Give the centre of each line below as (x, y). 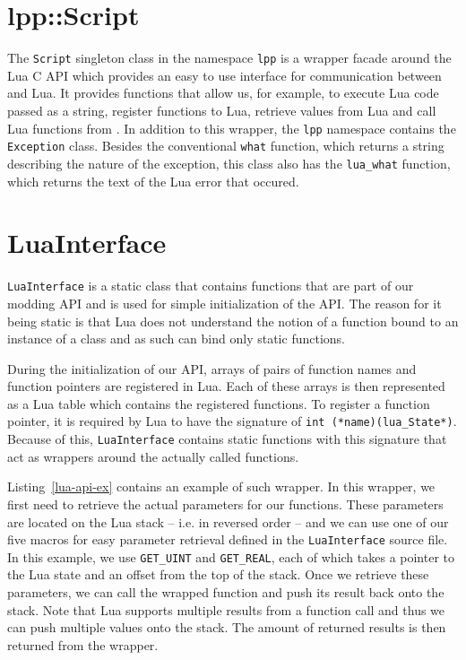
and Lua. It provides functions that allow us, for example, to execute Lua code (223, 93)
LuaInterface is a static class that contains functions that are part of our (211, 286)
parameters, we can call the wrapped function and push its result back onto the (226, 592)
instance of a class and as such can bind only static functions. (176, 339)
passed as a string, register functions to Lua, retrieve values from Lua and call (222, 110)
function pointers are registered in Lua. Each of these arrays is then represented (226, 386)
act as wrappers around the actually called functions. (153, 456)
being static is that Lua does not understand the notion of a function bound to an (233, 321)
